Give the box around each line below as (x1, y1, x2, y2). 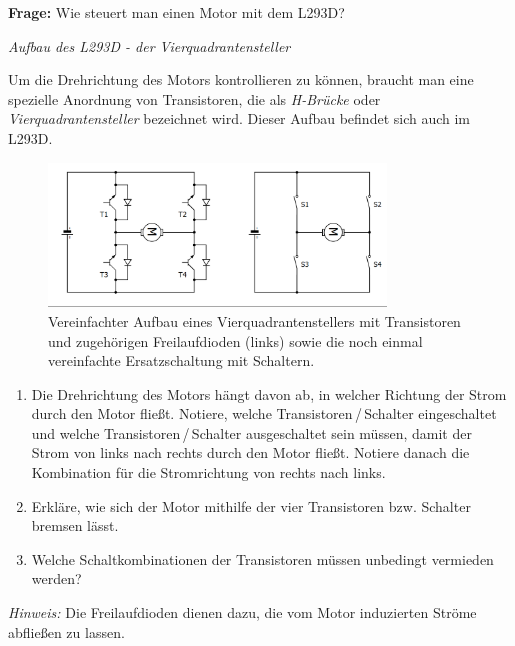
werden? (31, 568, 82, 589)
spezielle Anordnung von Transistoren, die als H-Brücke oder (8, 88, 381, 109)
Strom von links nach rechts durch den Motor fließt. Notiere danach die (31, 442, 470, 463)
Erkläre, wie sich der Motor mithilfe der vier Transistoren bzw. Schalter (31, 495, 471, 516)
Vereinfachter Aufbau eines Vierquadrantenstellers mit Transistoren (48, 310, 461, 331)
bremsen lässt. (31, 515, 119, 536)
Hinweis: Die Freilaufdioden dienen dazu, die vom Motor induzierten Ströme (8, 602, 477, 623)
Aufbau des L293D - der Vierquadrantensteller (8, 35, 291, 56)
